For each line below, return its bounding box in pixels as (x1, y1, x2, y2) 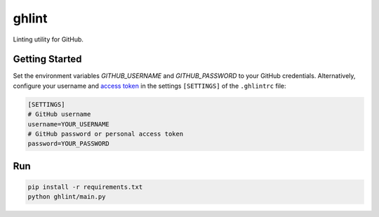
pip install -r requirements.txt (27, 183, 143, 191)
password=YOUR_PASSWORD (27, 140, 110, 147)
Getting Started (13, 53, 82, 65)
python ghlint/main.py (27, 193, 106, 201)
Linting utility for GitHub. (13, 35, 84, 44)
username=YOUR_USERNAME (27, 120, 110, 128)
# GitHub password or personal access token (27, 130, 184, 138)
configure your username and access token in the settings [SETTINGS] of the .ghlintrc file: (13, 81, 287, 90)
